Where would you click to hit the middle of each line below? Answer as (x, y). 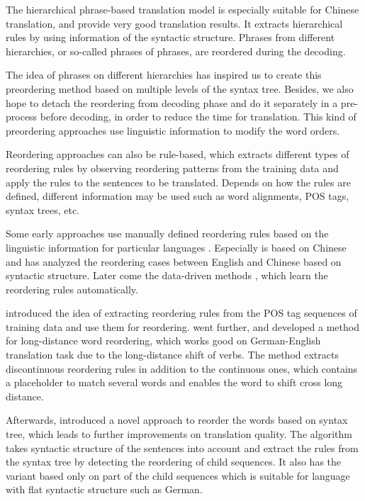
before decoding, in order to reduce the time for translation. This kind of (198, 117)
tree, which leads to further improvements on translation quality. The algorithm (179, 434)
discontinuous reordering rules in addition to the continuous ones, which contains (182, 368)
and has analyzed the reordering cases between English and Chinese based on (174, 261)
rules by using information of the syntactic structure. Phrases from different (170, 37)
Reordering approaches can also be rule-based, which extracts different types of (178, 154)
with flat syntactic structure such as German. (104, 489)
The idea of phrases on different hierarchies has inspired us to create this (164, 75)
